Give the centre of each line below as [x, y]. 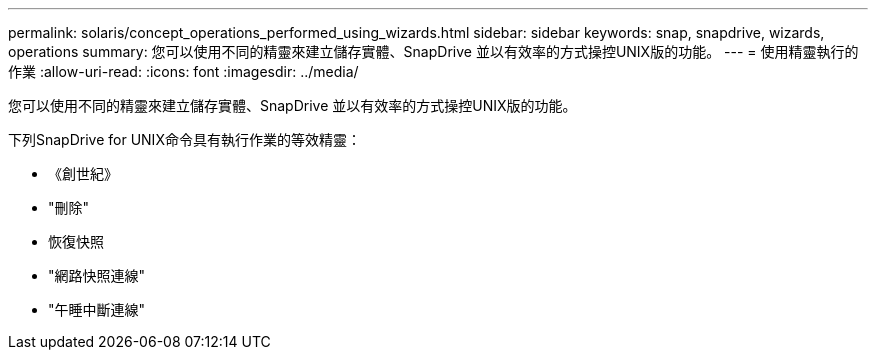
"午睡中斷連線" [97, 309]
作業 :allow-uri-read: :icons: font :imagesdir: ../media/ [183, 71]
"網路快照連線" [97, 275]
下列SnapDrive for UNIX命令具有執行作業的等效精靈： [184, 139]
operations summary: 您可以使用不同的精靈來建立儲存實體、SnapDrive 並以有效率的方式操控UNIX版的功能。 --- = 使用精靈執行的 [433, 51]
